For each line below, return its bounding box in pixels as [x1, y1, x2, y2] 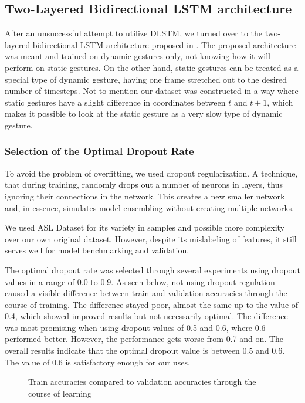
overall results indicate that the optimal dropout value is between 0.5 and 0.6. [5, 344, 285, 357]
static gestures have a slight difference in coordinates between [5, 96, 226, 108]
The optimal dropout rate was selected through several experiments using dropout [5, 263, 300, 276]
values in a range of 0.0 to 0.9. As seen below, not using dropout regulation [5, 275, 275, 287]
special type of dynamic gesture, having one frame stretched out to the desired [5, 73, 287, 85]
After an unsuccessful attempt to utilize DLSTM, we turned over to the [5, 27, 262, 39]
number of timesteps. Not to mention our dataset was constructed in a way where [5, 84, 299, 97]
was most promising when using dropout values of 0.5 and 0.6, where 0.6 [5, 321, 266, 333]
